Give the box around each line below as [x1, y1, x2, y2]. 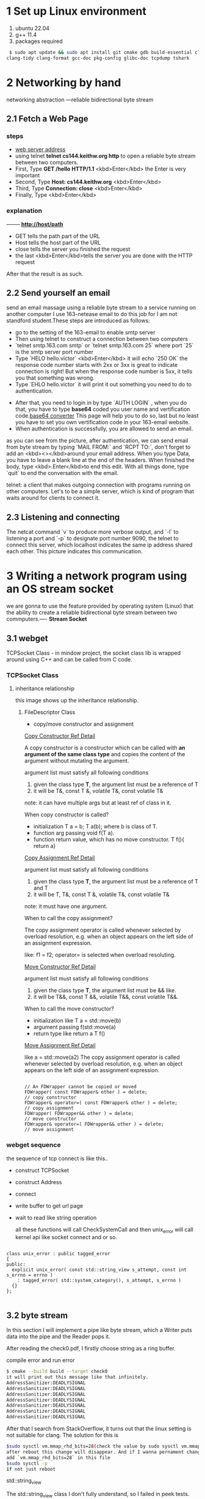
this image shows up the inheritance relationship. [15, 697, 139, 704]
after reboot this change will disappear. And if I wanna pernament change [6, 1449, 203, 1455]
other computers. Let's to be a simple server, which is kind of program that [6, 488, 194, 495]
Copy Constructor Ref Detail [24, 732, 96, 740]
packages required [15, 37, 63, 45]
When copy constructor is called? [24, 811, 109, 819]
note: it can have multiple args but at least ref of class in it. [24, 799, 172, 806]
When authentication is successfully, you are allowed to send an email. [15, 425, 193, 432]
